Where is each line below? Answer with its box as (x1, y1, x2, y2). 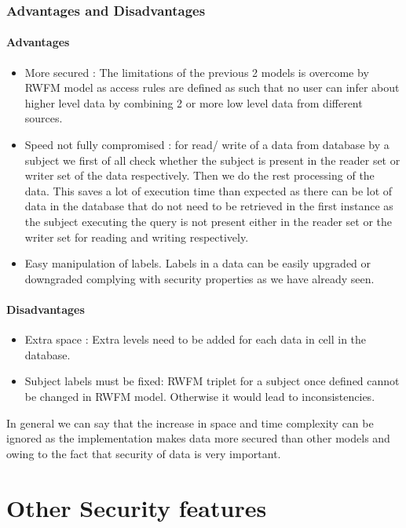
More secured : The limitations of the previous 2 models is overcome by (24, 64, 369, 80)
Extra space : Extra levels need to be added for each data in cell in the (24, 331, 367, 348)
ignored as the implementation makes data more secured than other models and (6, 430, 390, 446)
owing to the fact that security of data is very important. (6, 445, 281, 461)
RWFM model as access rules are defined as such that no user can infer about (24, 79, 400, 96)
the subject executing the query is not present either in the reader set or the (24, 213, 392, 229)
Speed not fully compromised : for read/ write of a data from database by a (24, 137, 390, 153)
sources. (24, 110, 63, 126)
